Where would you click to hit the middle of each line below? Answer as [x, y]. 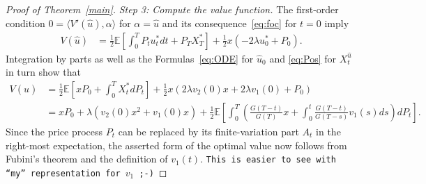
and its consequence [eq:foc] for [229, 23]
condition [25, 23]
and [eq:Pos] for [303, 58]
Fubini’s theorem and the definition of [87, 159]
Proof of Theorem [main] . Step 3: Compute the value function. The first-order [172, 9]
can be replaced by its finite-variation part [208, 131]
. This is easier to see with [268, 159]
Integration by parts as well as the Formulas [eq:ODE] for [130, 58]
